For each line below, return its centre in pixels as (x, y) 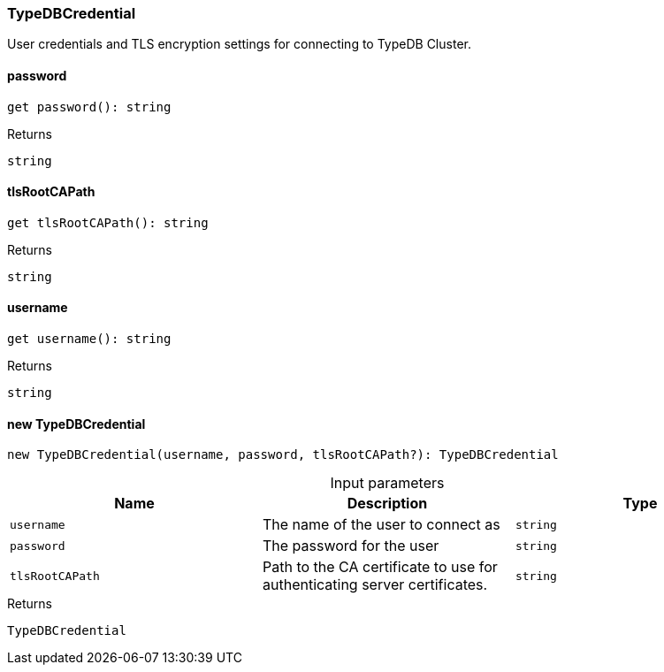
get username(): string (89, 339)
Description (387, 504)
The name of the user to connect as (381, 525)
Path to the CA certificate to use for (380, 567)
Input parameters (387, 483)
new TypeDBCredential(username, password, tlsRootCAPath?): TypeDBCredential (283, 455)
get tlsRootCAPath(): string (108, 222)
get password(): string (89, 107)
